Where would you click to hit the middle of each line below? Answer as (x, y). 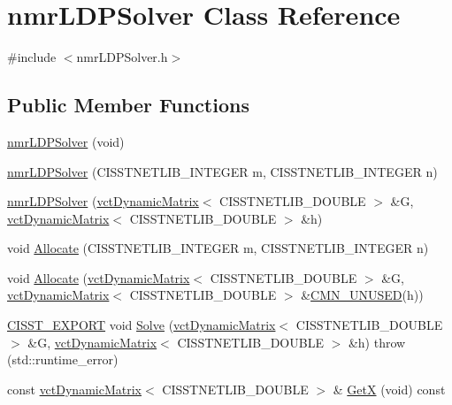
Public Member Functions (128, 105)
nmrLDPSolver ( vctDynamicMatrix (103, 201)
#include (32, 57)
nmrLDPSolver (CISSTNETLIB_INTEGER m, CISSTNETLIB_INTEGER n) (222, 171)
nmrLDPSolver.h (122, 57)
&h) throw (377, 342)
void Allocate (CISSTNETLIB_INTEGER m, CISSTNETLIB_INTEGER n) (218, 248)
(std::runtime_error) (63, 359)
